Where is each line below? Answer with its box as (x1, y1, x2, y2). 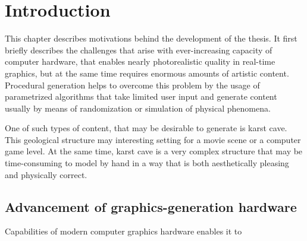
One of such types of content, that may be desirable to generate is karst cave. (5, 122, 287, 134)
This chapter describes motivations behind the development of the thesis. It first (5, 32, 297, 45)
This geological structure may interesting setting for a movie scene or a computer (5, 133, 301, 145)
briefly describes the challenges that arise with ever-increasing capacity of (5, 43, 272, 56)
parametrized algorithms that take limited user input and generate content (5, 90, 277, 103)
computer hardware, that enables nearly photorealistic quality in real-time (5, 55, 275, 68)
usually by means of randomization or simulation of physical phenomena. (5, 102, 271, 114)
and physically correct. (5, 168, 87, 180)
